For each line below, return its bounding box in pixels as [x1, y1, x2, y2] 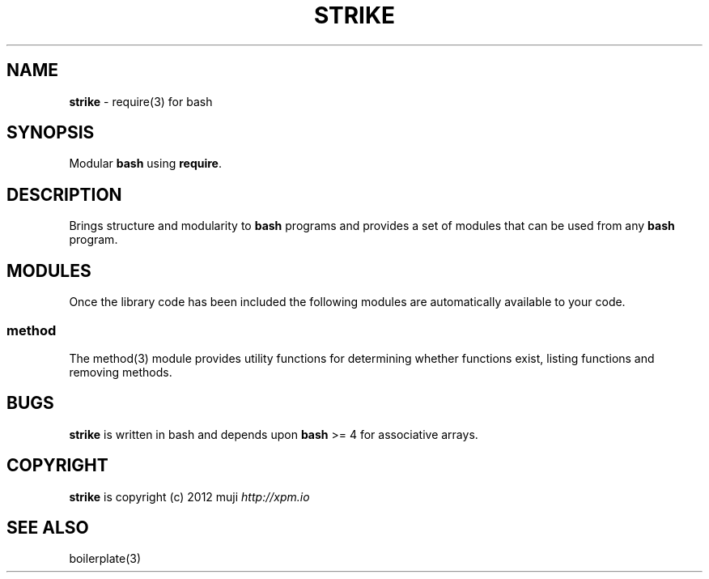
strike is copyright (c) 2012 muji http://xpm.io [69, 489, 310, 504]
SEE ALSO [6, 517, 89, 538]
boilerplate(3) [69, 551, 142, 566]
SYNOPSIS [6, 122, 95, 143]
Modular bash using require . [69, 156, 222, 171]
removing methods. [69, 364, 172, 379]
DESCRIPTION [6, 184, 122, 205]
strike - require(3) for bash [69, 94, 213, 109]
